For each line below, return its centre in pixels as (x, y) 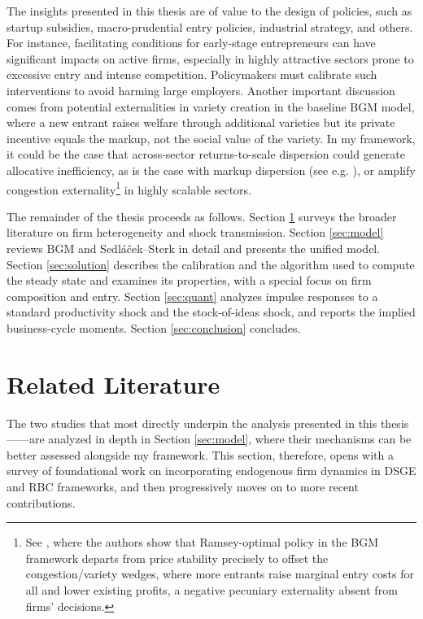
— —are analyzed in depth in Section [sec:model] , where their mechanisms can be (209, 439)
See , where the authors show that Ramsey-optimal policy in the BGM (202, 542)
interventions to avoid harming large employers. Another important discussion (201, 90)
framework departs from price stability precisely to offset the (177, 558)
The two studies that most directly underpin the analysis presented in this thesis (208, 423)
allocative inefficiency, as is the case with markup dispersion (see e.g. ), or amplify (211, 170)
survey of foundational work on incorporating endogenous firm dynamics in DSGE (211, 471)
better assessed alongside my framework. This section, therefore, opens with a (200, 454)
